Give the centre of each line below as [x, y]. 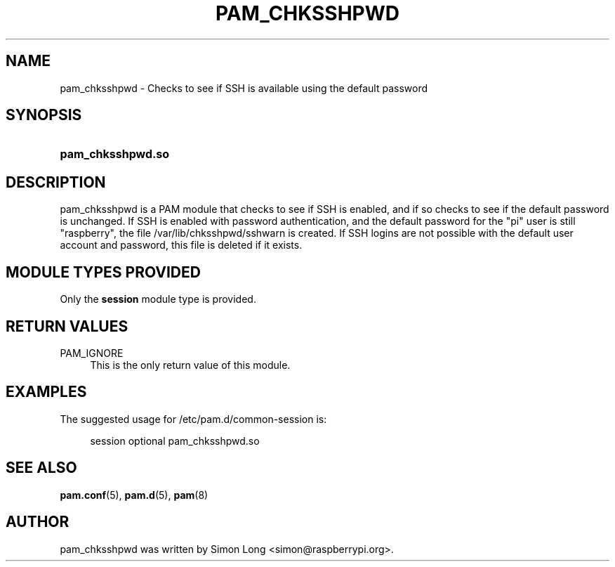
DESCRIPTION [56, 182]
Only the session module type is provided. [158, 299]
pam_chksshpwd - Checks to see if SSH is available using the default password [244, 88]
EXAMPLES [46, 392]
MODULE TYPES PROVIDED [103, 272]
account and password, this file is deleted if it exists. [181, 245]
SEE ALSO [41, 468]
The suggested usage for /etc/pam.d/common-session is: [193, 419]
